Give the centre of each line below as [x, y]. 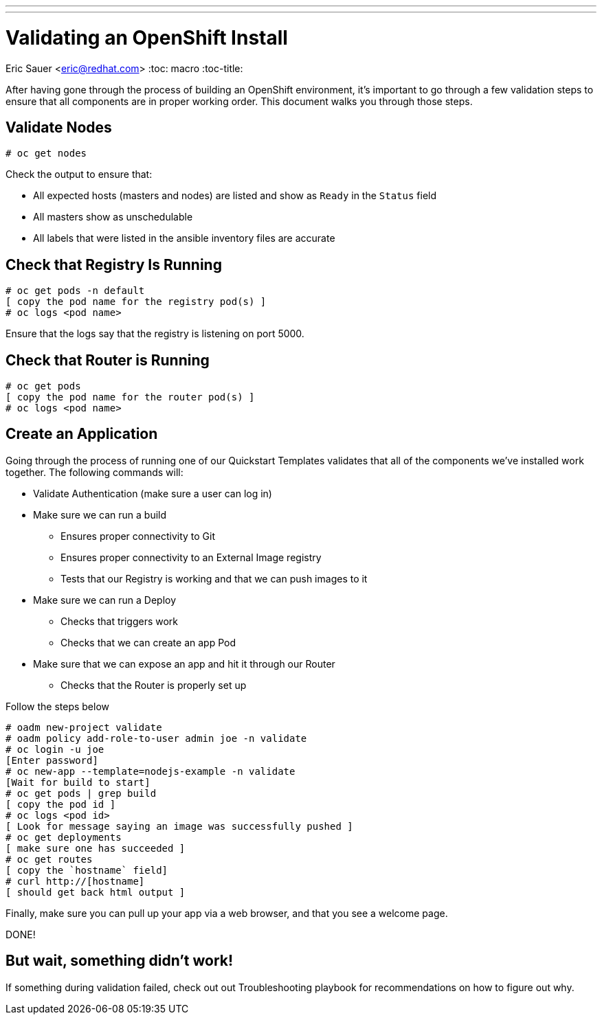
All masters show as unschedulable [113, 217]
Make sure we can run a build [100, 514]
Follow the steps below [57, 706]
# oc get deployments [64, 837]
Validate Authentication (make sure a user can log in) [153, 493]
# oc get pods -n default [75, 291]
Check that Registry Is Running [114, 264]
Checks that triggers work [119, 621]
